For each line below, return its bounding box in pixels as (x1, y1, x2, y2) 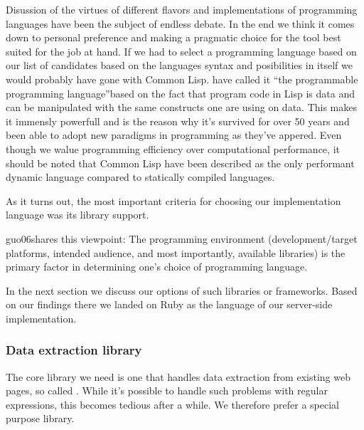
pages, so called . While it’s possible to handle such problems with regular (6, 383, 328, 398)
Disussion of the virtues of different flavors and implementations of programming (6, 2, 358, 16)
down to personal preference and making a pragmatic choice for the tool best (6, 30, 341, 45)
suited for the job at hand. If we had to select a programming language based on (6, 43, 357, 58)
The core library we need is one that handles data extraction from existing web (6, 369, 350, 384)
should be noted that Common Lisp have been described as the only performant (6, 155, 355, 170)
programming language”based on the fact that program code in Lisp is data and (6, 85, 355, 100)
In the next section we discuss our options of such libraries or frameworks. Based (6, 283, 358, 298)
